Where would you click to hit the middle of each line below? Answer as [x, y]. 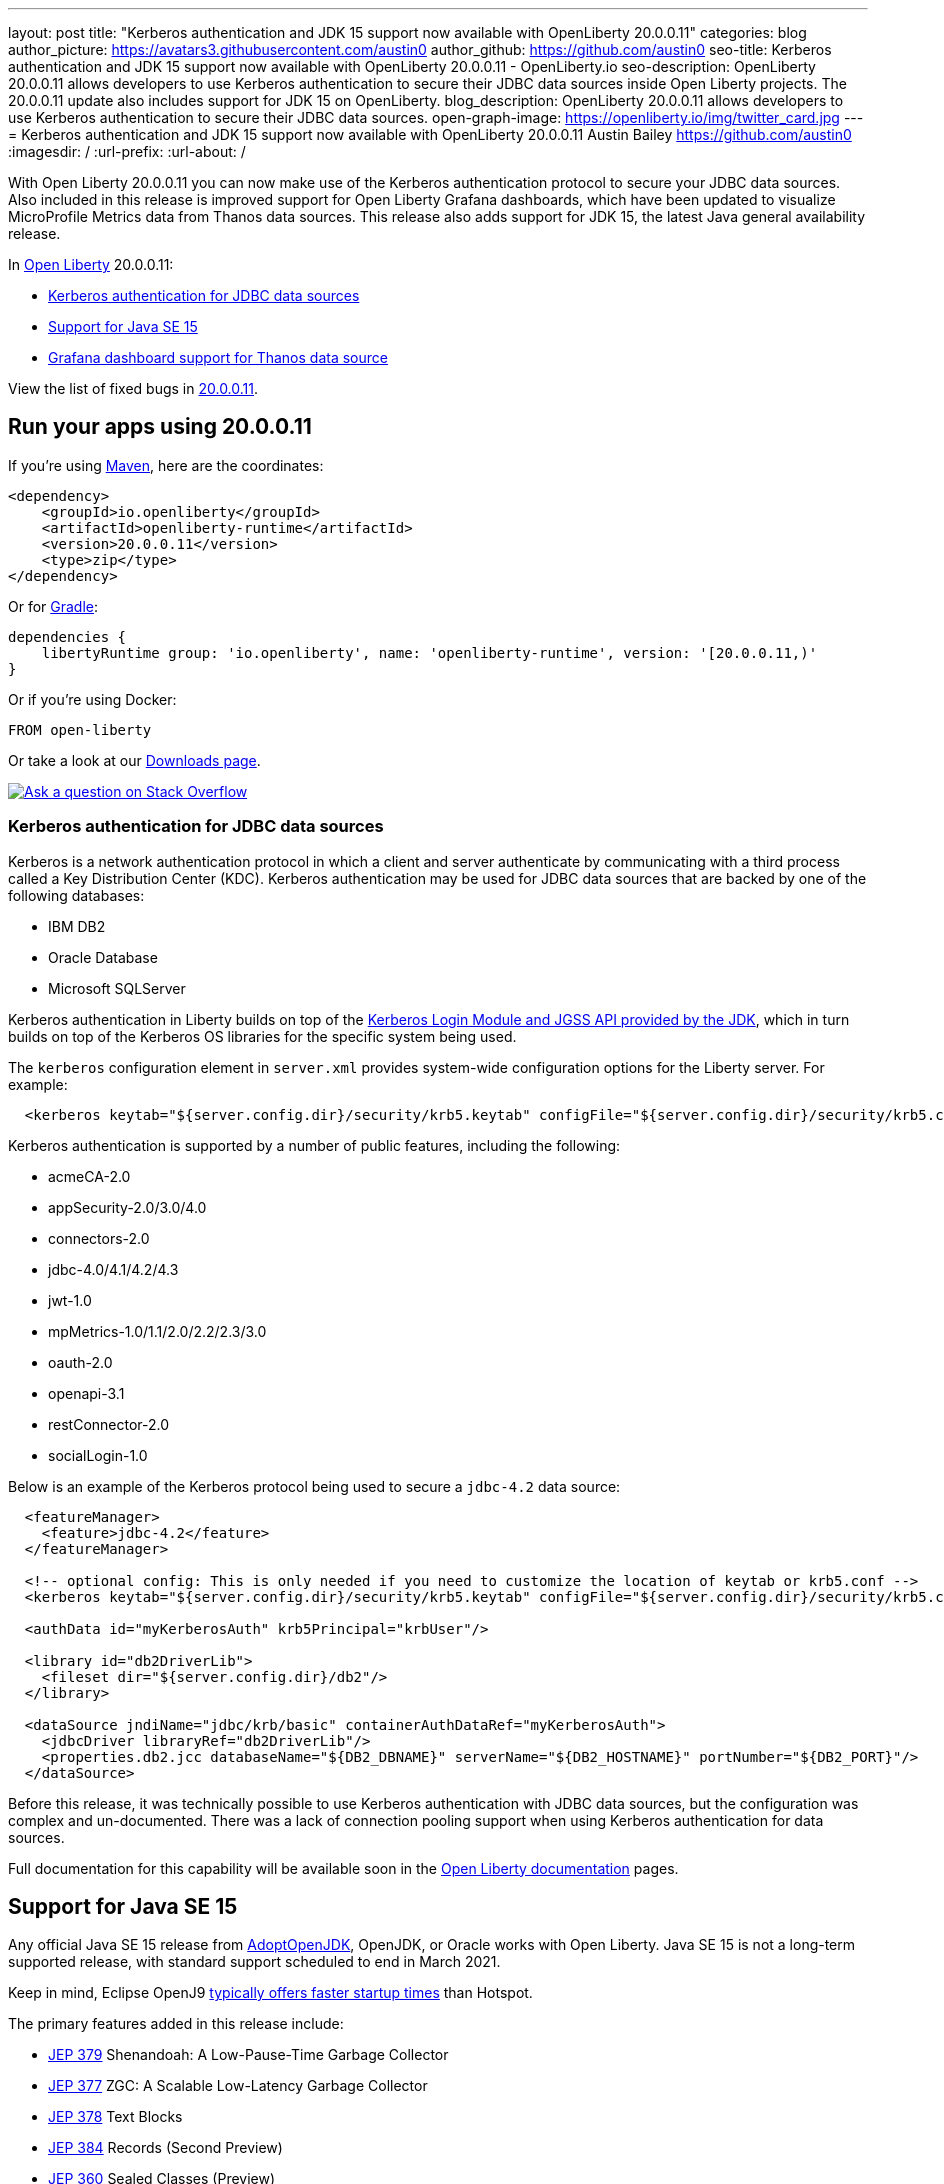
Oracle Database [103, 957]
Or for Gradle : [53, 606]
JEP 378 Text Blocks [115, 2117]
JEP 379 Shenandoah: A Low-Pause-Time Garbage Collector [248, 2055]
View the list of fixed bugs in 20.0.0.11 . [133, 388]
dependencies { [67, 636]
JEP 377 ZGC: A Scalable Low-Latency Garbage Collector [238, 2086]
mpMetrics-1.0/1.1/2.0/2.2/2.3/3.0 [157, 1331]
